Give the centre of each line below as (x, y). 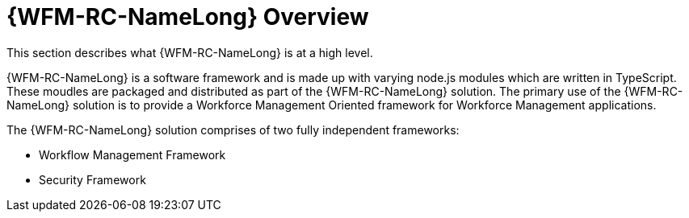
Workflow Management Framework (132, 154)
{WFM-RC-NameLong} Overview (188, 17)
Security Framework (92, 179)
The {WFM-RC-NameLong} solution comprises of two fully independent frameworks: (233, 130)
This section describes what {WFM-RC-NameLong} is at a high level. (190, 52)
